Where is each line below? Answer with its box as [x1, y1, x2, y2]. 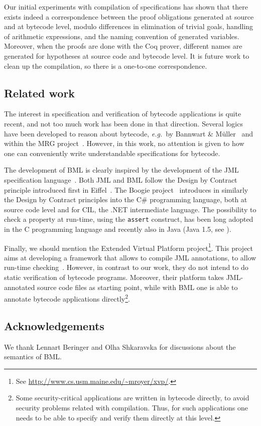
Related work [4, 85, 75, 100]
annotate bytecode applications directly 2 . [4, 292, 130, 304]
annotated [4, 281, 35, 292]
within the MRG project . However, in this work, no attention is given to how [4, 138, 244, 149]
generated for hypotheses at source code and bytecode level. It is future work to [4, 50, 249, 61]
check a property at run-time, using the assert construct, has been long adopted [4, 214, 253, 224]
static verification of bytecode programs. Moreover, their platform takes [4, 271, 224, 282]
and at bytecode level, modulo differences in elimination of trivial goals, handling [4, 21, 253, 32]
